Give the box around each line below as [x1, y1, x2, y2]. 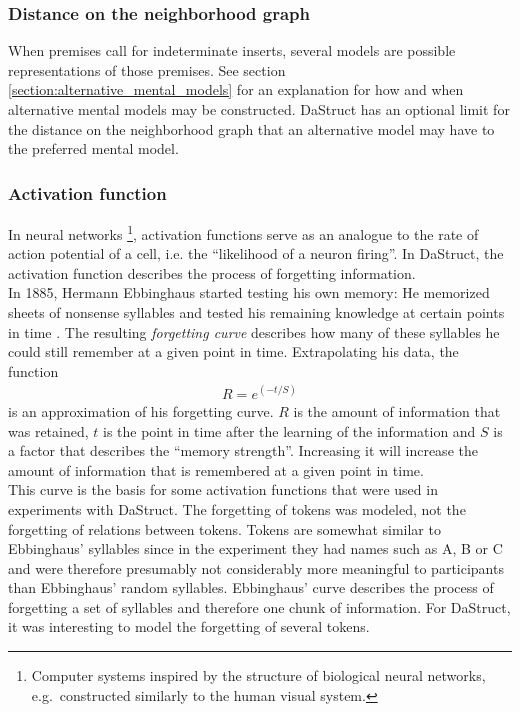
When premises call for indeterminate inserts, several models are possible [8, 40, 456, 61]
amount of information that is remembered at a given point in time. [8, 459, 424, 480]
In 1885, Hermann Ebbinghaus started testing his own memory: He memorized [8, 282, 490, 303]
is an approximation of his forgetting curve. [8, 400, 274, 421]
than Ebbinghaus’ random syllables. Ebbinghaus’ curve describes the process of [8, 577, 494, 598]
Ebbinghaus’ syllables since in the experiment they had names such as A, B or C [8, 538, 503, 559]
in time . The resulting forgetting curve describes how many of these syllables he [8, 321, 500, 342]
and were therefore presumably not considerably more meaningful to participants [8, 557, 504, 578]
